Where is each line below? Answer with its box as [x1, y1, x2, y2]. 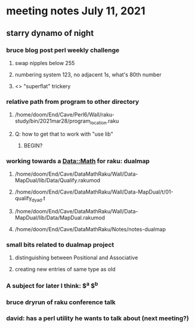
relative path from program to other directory [6, 97, 140, 106]
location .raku [90, 118, 119, 126]
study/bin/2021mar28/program [14, 118, 91, 125]
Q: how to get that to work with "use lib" [14, 130, 113, 137]
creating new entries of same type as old [14, 266, 116, 273]
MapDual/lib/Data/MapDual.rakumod [14, 214, 106, 222]
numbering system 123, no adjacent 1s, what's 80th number [14, 70, 162, 78]
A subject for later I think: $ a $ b [6, 281, 98, 290]
